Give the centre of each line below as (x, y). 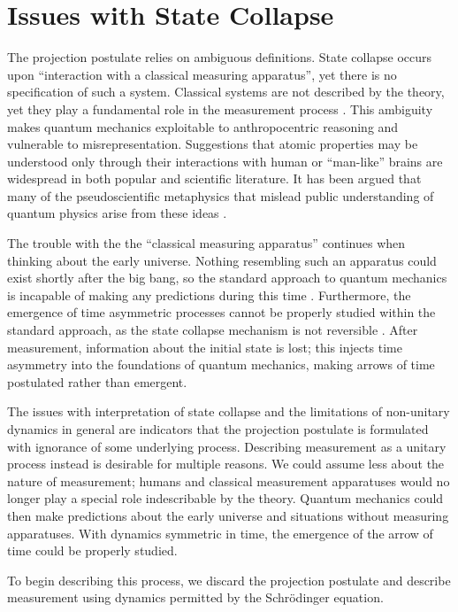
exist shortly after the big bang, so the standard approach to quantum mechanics (227, 278)
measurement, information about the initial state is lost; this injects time (205, 347)
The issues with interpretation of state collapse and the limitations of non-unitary (229, 411)
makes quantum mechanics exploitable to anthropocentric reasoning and (203, 126)
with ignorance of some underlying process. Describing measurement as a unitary (227, 446)
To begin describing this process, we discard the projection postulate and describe (229, 580)
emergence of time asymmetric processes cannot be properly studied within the (221, 312)
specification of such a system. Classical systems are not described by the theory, (226, 92)
